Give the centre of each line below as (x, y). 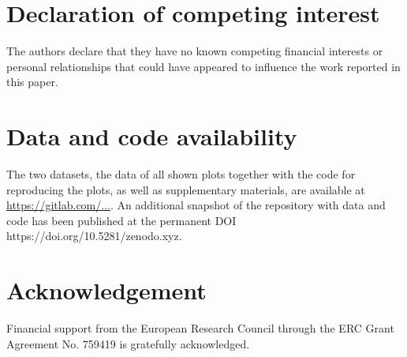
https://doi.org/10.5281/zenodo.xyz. (94, 236)
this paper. (32, 82)
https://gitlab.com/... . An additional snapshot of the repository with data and (196, 205)
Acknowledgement (106, 290)
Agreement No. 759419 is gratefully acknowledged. (128, 343)
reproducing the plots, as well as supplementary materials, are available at (186, 189)
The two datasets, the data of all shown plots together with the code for (181, 174)
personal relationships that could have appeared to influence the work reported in (203, 66)
